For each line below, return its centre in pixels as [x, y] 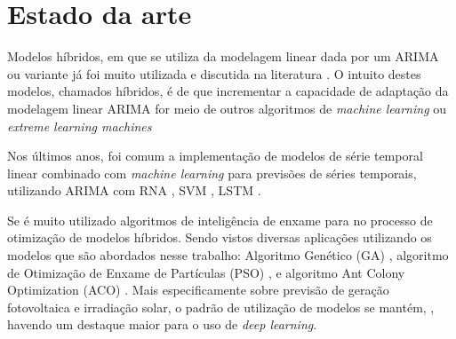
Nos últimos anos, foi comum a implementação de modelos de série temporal [215, 156]
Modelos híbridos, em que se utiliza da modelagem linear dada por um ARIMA [223, 56]
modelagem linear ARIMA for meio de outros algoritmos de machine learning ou [227, 108]
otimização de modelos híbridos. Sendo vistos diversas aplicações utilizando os [220, 237]
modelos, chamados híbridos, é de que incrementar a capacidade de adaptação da [228, 91]
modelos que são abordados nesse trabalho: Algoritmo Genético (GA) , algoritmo [228, 255]
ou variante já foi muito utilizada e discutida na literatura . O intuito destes [214, 73]
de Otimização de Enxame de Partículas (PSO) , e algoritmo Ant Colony [206, 272]
